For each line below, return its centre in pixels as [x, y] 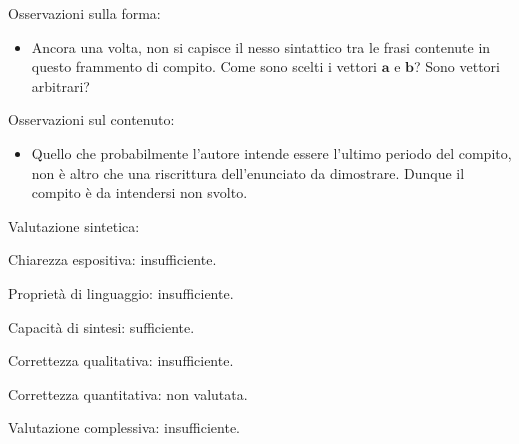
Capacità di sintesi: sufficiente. [101, 326]
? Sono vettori [457, 66]
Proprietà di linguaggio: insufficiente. [121, 292]
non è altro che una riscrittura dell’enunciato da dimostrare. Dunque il [248, 172]
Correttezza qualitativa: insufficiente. [121, 360]
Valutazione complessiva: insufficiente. [124, 427]
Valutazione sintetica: [74, 225]
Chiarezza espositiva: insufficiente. [112, 259]
